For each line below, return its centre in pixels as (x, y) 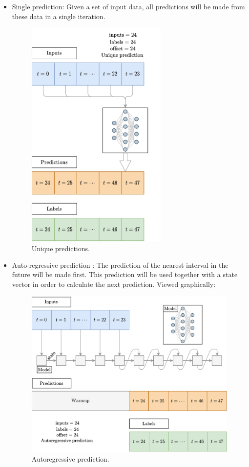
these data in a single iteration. (59, 16)
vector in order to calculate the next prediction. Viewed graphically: (114, 284)
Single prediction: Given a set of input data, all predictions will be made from (128, 6)
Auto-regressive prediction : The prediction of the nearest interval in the (120, 265)
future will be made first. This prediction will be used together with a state (125, 274)
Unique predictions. (61, 248)
